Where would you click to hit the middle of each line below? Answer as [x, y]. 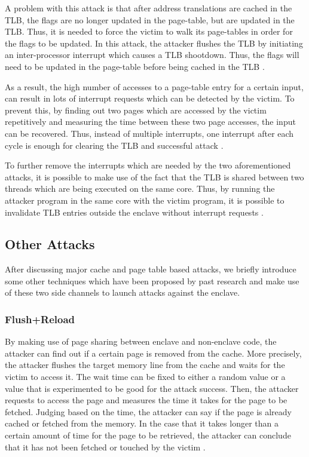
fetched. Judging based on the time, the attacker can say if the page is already [148, 411]
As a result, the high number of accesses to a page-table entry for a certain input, [154, 86]
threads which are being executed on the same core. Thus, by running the [140, 188]
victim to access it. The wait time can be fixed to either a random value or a [145, 377]
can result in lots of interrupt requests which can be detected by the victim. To [150, 98]
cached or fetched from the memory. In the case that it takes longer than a [142, 423]
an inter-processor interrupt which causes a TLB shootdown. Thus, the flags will [152, 55]
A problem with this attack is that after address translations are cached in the [149, 8]
